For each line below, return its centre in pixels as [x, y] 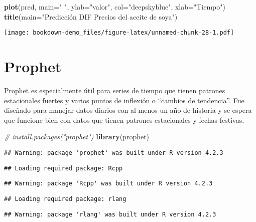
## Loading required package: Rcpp [63, 168]
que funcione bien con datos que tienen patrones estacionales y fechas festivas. [124, 120]
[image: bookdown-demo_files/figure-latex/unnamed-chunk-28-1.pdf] [119, 33]
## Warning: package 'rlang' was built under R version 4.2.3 [110, 214]
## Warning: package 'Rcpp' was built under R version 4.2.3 [108, 184]
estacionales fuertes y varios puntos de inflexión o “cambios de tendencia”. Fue [124, 100]
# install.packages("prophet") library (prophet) [77, 137]
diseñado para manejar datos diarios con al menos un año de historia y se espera [128, 110]
